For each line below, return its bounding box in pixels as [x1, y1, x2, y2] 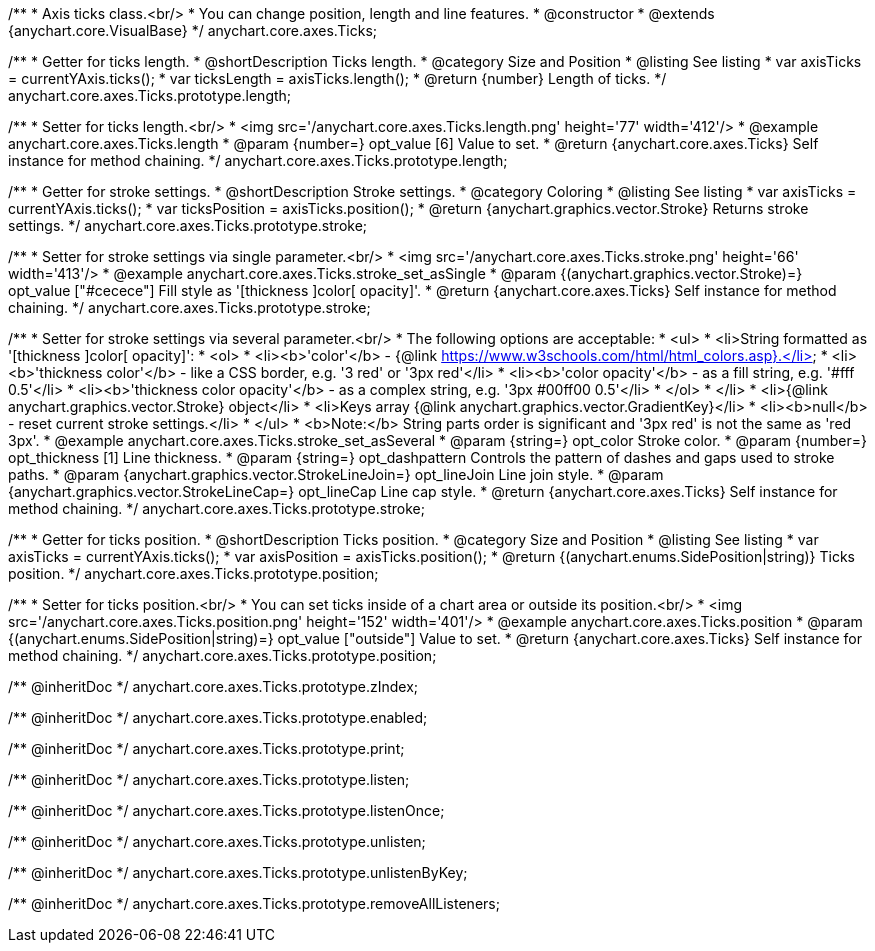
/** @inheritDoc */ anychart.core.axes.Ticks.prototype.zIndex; [8, 678, 419, 695]
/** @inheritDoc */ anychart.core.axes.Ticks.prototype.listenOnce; [8, 802, 445, 819]
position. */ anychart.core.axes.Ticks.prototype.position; [8, 565, 379, 582]
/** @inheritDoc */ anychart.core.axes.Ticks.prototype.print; [8, 740, 405, 757]
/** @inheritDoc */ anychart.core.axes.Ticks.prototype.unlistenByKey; [8, 864, 468, 881]
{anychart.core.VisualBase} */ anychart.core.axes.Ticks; [8, 22, 378, 39]
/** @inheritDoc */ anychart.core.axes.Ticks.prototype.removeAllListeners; [8, 895, 500, 912]
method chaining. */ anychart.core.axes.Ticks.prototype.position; [8, 647, 437, 664]
